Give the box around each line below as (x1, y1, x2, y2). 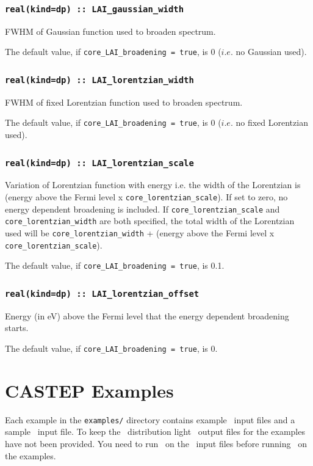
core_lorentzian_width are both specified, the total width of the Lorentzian (5, 214, 295, 227)
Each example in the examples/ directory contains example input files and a (5, 413, 295, 426)
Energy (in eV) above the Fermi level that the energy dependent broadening (5, 309, 289, 322)
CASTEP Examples (5, 377, 174, 402)
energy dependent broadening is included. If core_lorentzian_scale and (5, 202, 280, 215)
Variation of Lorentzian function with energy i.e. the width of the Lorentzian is (5, 178, 301, 191)
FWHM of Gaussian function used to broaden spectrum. (5, 24, 216, 37)
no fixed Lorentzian (236, 116, 308, 129)
